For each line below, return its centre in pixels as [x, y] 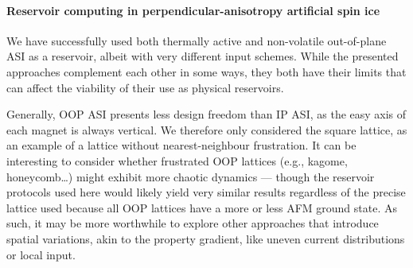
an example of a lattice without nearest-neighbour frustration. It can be [181, 145]
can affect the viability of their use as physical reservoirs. [145, 87]
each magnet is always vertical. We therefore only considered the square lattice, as [207, 129]
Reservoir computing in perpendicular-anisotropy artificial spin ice [193, 10]
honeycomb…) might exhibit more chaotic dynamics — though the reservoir [191, 176]
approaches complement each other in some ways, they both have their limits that [206, 71]
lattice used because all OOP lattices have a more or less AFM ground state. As [202, 207]
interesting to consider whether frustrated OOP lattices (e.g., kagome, [177, 160]
